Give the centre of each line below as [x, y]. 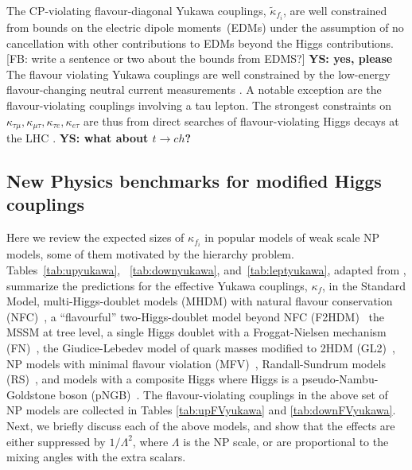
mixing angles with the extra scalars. [96, 457]
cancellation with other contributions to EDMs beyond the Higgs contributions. [200, 43]
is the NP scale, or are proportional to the [286, 441]
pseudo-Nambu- [340, 379]
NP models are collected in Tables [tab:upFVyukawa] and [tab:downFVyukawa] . [201, 410]
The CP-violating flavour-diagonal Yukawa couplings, [136, 10]
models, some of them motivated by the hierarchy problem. [150, 254]
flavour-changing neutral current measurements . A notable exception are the [194, 89]
